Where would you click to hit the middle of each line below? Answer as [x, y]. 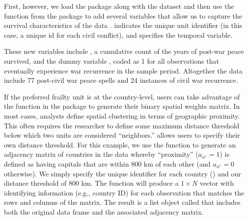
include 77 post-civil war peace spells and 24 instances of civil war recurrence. [121, 80]
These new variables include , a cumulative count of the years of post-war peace [124, 51]
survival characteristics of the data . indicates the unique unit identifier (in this [123, 25]
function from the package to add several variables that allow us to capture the [123, 15]
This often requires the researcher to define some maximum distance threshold [122, 125]
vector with [217, 183]
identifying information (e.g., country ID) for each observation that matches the [124, 192]
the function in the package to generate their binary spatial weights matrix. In [122, 106]
